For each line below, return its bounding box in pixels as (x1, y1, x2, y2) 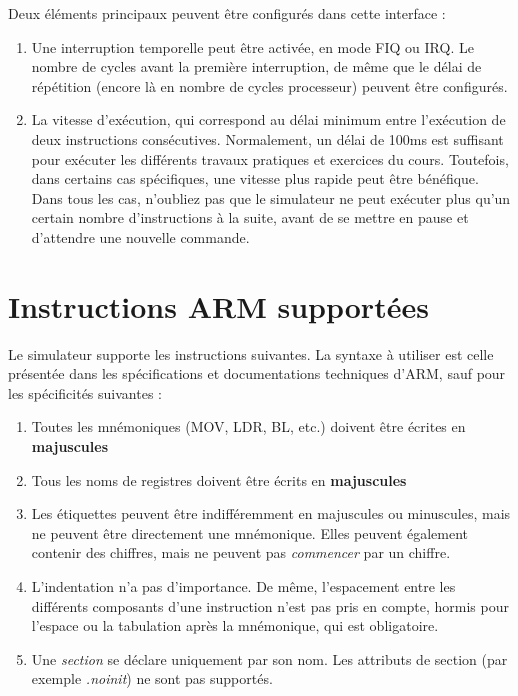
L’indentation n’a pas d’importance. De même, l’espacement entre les (31, 576, 456, 596)
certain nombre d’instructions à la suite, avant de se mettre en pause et (31, 207, 469, 228)
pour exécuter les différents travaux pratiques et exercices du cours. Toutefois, (31, 148, 509, 169)
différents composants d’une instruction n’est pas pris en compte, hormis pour (31, 595, 509, 616)
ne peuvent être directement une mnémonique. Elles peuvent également (31, 522, 469, 543)
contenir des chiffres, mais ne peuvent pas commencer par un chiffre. (31, 542, 451, 563)
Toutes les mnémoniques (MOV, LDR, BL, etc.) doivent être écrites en (31, 416, 466, 437)
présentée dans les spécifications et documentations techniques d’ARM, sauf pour (8, 363, 506, 384)
